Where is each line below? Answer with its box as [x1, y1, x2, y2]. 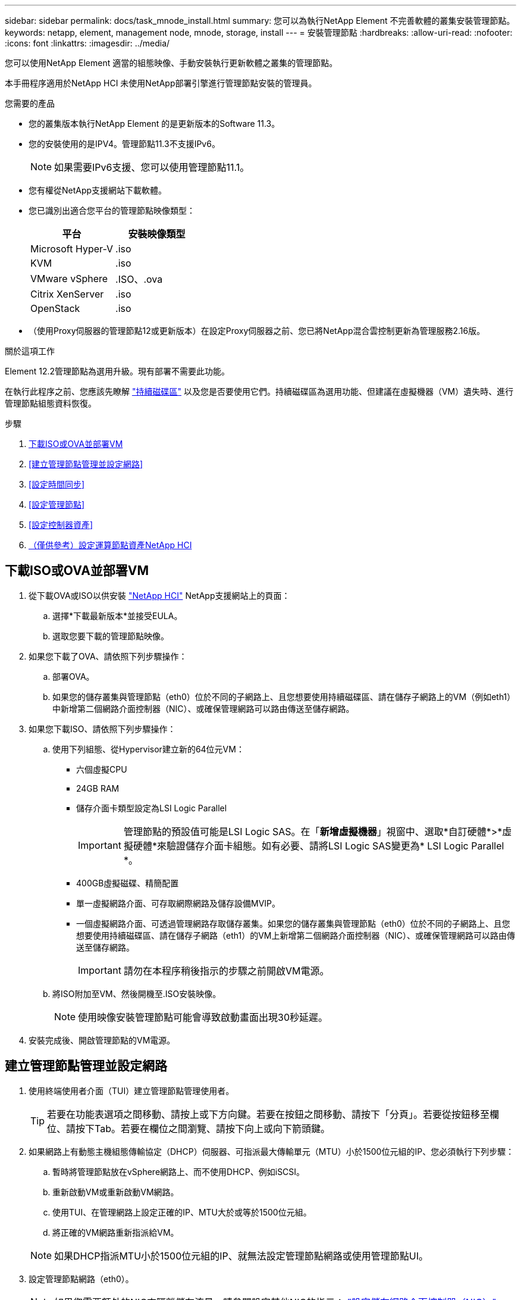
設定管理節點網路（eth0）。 [29, 1273, 134, 1284]
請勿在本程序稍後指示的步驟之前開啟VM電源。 [123, 964, 329, 977]
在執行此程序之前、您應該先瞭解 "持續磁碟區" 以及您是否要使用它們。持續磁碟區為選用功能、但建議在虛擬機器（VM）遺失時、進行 [5, 386, 514, 396]
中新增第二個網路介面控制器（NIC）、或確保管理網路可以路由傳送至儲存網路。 [52, 703, 354, 714]
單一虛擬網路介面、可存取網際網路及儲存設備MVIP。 [76, 898, 281, 908]
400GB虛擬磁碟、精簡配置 [76, 877, 179, 888]
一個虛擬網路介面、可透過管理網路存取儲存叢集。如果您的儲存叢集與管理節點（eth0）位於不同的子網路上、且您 [76, 918, 510, 929]
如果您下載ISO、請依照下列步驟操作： [29, 723, 176, 734]
